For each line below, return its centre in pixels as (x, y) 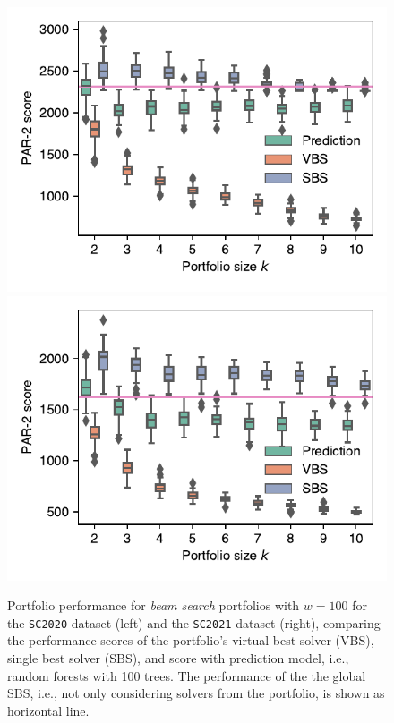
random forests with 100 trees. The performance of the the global (187, 675)
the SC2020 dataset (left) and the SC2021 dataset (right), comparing (194, 622)
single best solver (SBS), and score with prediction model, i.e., (178, 658)
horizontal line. (48, 710)
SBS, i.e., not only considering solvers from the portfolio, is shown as (196, 693)
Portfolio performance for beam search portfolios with (154, 605)
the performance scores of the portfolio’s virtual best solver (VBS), (191, 640)
